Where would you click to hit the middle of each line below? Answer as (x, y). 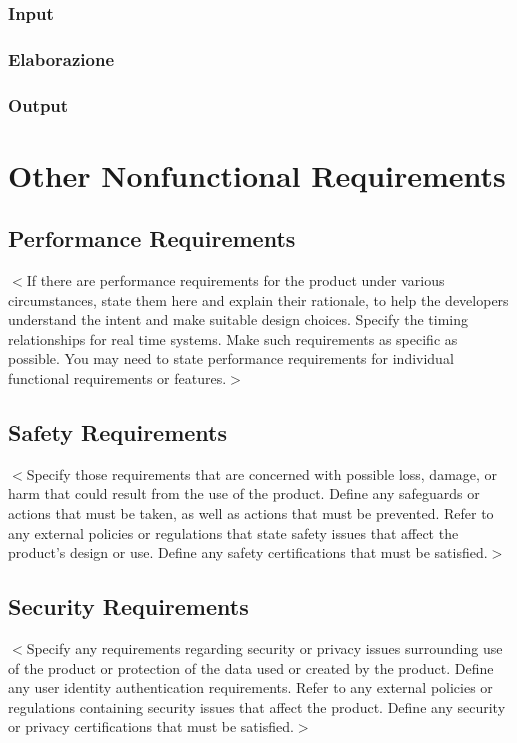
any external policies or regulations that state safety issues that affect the (233, 532)
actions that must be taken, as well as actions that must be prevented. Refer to (251, 513)
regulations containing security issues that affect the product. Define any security (257, 706)
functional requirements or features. (117, 378)
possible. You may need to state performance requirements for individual (231, 358)
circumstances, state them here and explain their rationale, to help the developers (258, 299)
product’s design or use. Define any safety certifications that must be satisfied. (248, 552)
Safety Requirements (118, 432)
